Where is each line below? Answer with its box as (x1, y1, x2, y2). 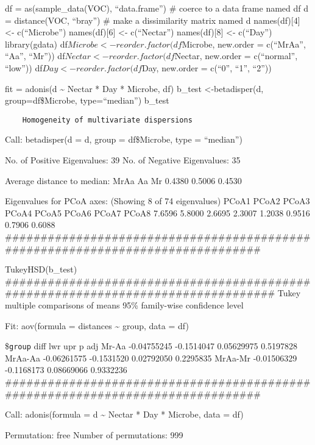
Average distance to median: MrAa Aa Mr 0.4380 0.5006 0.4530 (5, 174, 242, 187)
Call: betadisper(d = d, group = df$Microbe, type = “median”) (5, 133, 242, 146)
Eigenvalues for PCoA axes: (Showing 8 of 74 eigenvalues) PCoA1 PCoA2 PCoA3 (5, 194, 310, 207)
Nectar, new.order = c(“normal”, (174, 49, 298, 62)
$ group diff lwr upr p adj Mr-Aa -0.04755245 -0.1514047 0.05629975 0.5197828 (5, 340, 298, 352)
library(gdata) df (5, 37, 68, 50)
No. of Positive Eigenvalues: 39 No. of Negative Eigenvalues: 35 (5, 154, 241, 166)
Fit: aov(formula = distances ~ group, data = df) (5, 319, 189, 332)
